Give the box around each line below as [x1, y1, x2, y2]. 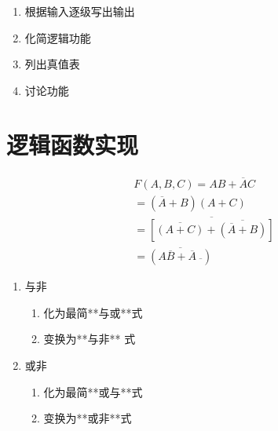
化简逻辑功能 [24, 29, 91, 46]
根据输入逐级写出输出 [24, 3, 135, 19]
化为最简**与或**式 [43, 304, 143, 320]
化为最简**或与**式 [43, 383, 143, 400]
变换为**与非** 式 [43, 331, 136, 347]
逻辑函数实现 [6, 128, 139, 160]
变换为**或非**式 [43, 410, 132, 426]
